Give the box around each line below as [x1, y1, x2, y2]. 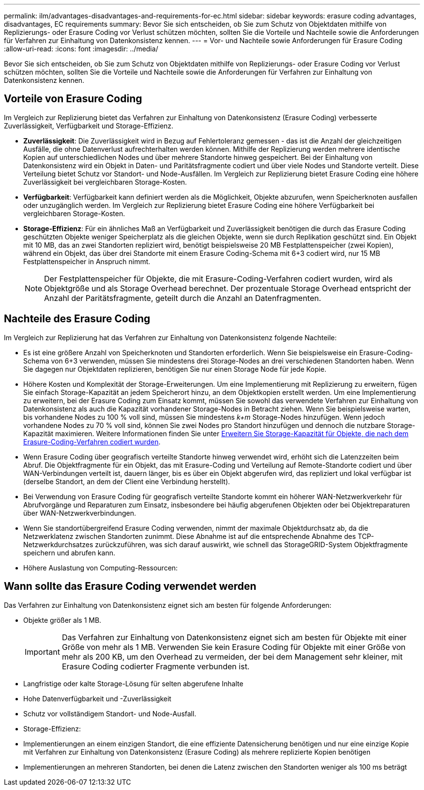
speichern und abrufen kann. [23, 548, 115, 557]
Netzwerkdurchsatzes [23, 540, 93, 549]
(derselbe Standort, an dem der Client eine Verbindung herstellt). [23, 477, 230, 486]
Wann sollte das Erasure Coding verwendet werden [4, 580, 257, 593]
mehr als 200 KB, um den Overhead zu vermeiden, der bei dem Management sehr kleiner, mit [61, 651, 403, 662]
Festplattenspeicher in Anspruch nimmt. [23, 257, 151, 266]
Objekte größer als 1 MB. [23, 616, 102, 624]
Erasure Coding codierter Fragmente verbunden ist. [61, 661, 250, 671]
